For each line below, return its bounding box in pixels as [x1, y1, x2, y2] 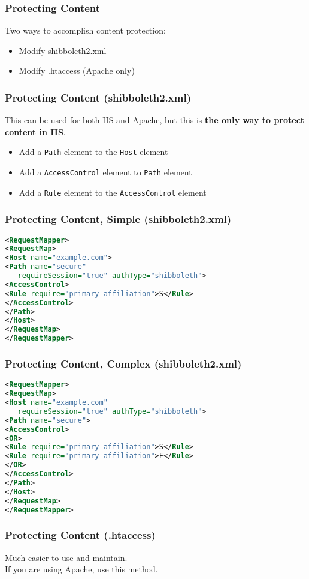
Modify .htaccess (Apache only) [19, 64, 135, 77]
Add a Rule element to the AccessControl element [19, 186, 207, 198]
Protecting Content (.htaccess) [5, 527, 156, 542]
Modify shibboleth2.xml [19, 44, 107, 56]
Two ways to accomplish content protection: [5, 24, 166, 37]
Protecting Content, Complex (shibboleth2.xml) [5, 356, 242, 371]
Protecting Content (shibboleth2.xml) [5, 89, 191, 105]
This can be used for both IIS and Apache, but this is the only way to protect [5, 114, 305, 126]
